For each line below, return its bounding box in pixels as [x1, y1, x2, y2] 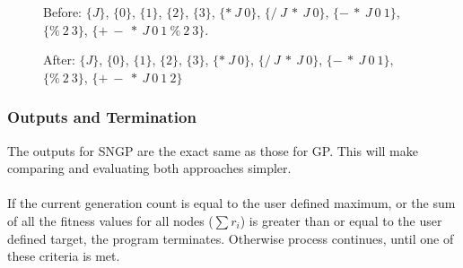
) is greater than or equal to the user [240, 211, 442, 229]
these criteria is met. [7, 246, 120, 265]
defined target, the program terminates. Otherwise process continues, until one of [7, 229, 454, 247]
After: [43, 50, 75, 69]
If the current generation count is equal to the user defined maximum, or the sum [7, 194, 456, 212]
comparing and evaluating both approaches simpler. [7, 159, 292, 177]
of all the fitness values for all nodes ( [7, 211, 214, 229]
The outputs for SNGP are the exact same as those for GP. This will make [7, 141, 418, 160]
